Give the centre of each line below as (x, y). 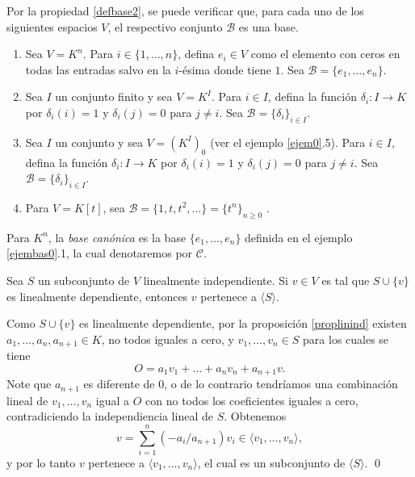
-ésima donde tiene (225, 69)
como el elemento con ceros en (325, 54)
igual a (113, 400)
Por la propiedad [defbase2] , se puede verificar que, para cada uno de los (185, 10)
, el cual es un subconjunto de (271, 462)
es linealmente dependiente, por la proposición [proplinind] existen (243, 323)
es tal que (346, 280)
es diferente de (119, 384)
